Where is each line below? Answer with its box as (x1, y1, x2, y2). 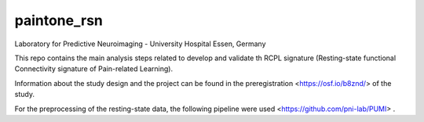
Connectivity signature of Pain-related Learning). (14, 64, 173, 74)
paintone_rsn (14, 12, 104, 29)
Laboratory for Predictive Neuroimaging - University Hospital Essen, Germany (14, 39, 266, 48)
